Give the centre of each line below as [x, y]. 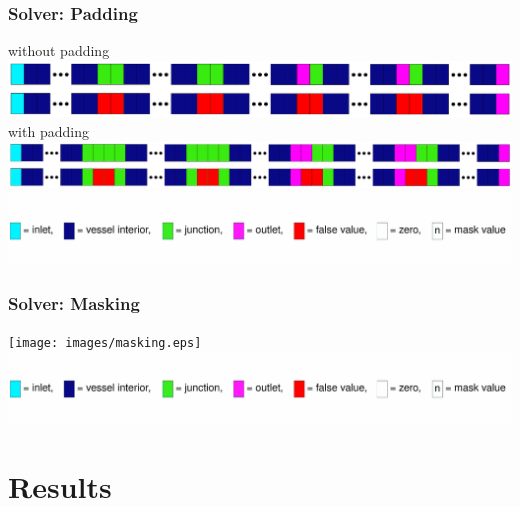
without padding [59, 50]
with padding [48, 131]
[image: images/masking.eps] [105, 342]
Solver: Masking [74, 303]
